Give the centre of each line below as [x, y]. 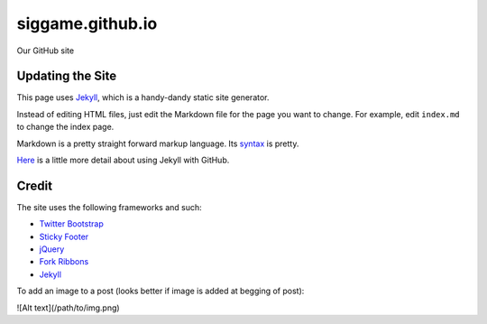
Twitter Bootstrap [71, 224]
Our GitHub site [46, 51]
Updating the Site [67, 76]
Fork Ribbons [64, 262]
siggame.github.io [87, 23]
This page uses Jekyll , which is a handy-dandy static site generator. [143, 97]
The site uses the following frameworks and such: [109, 207]
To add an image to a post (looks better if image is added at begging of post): [161, 291]
